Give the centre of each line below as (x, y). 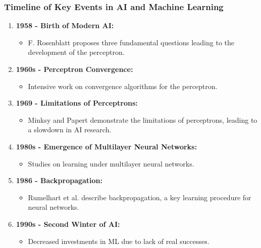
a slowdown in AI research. (70, 130)
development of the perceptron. (76, 52)
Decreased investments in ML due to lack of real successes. (119, 241)
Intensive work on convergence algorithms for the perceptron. (123, 86)
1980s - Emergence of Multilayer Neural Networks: (106, 146)
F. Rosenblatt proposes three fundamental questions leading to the (131, 42)
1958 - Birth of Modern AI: (65, 25)
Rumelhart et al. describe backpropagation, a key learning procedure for (140, 197)
